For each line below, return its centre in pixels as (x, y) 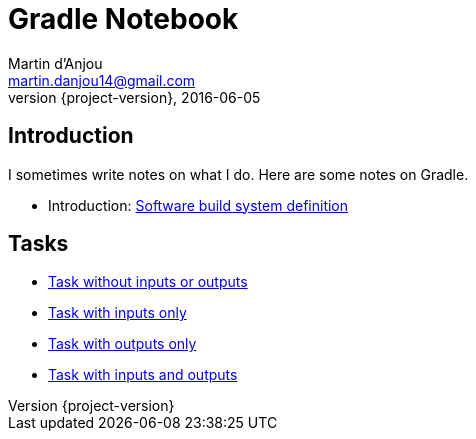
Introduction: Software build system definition (198, 205)
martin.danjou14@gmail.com (102, 80)
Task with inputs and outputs (143, 375)
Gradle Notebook (123, 19)
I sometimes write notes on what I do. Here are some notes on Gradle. (238, 174)
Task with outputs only (122, 344)
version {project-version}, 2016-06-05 (134, 97)
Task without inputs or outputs (148, 282)
